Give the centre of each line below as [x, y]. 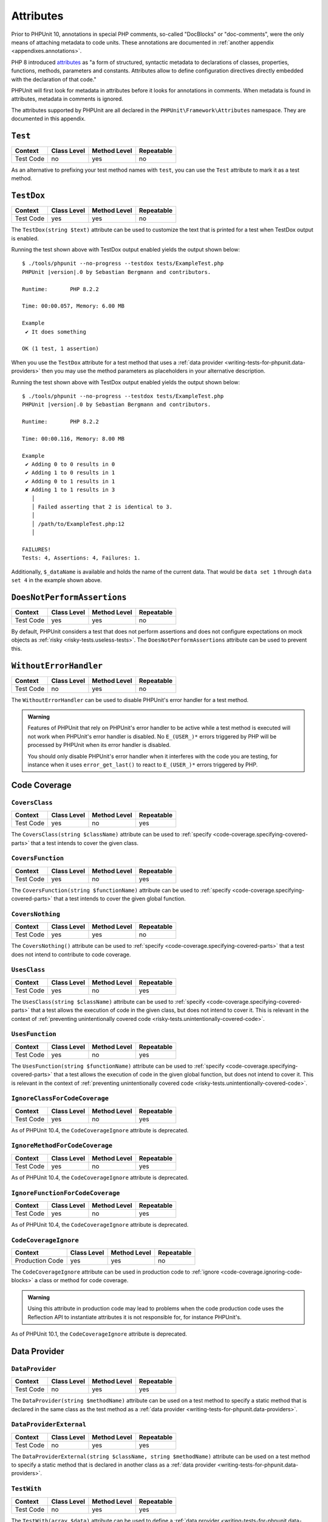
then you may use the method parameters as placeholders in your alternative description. [153, 371]
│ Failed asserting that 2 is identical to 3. [102, 507]
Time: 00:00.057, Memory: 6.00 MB [73, 306]
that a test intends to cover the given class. [85, 843]
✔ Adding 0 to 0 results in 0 [70, 465]
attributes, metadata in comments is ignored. [67, 99]
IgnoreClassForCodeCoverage [60, 1099]
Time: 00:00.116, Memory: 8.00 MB [73, 439]
